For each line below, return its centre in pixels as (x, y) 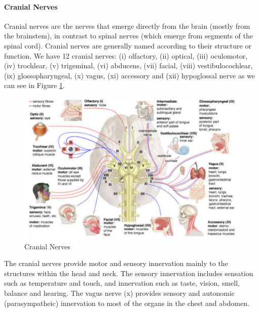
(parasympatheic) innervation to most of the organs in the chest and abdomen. (127, 303)
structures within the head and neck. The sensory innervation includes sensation (129, 273)
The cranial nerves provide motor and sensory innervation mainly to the (116, 263)
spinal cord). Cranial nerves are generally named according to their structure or (128, 45)
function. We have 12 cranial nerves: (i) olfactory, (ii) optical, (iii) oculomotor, (126, 55)
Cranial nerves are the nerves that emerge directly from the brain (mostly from (127, 26)
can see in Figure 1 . (34, 85)
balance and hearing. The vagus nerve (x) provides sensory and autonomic (120, 293)
